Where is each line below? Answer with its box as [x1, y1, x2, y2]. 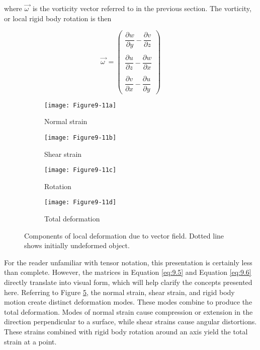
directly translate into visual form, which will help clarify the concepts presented [4, 276, 252, 287]
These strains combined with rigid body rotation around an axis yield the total [4, 326, 248, 336]
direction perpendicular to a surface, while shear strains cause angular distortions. [4, 316, 257, 327]
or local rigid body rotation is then [4, 13, 112, 23]
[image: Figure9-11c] [44, 166, 117, 174]
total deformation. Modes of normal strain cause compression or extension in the [4, 306, 253, 317]
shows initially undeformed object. [24, 240, 130, 251]
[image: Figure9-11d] [44, 199, 117, 206]
